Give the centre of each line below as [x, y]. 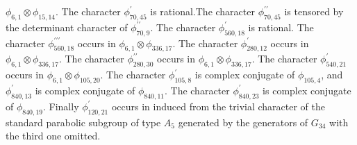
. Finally [61, 106]
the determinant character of [67, 27]
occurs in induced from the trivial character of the [218, 106]
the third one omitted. [53, 136]
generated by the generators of [243, 122]
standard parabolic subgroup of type [83, 122]
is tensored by [314, 11]
